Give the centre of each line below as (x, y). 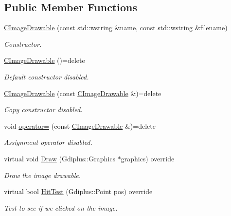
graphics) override (148, 158)
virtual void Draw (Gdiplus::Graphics (60, 158)
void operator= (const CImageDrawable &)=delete (80, 126)
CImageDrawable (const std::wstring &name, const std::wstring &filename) (116, 28)
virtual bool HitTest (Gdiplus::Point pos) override (78, 191)
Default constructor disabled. (46, 76)
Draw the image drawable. (42, 175)
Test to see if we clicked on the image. (61, 207)
